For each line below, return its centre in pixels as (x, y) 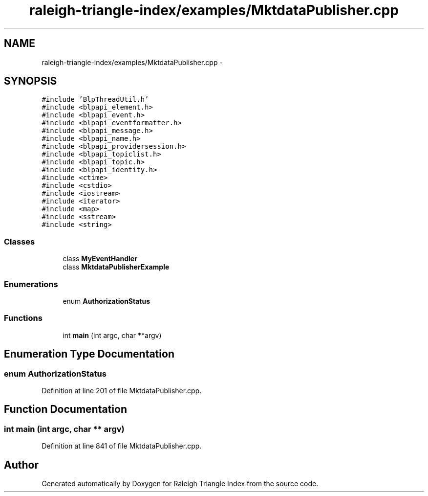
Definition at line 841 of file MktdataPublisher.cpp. (122, 446)
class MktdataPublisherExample (116, 267)
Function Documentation (65, 409)
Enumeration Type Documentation (89, 354)
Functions (23, 318)
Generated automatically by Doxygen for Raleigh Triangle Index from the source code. (180, 483)
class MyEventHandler (100, 259)
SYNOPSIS (31, 81)
